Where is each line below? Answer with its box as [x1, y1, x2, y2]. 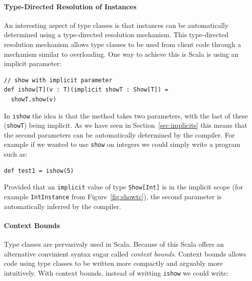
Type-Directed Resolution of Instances [4, 1, 137, 11]
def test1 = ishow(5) [4, 167, 74, 174]
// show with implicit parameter [4, 76, 112, 84]
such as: [4, 149, 27, 159]
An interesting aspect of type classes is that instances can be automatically [4, 20, 229, 30]
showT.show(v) [11, 95, 57, 103]
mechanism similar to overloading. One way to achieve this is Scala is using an [4, 48, 239, 59]
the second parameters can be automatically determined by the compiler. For [4, 129, 235, 140]
